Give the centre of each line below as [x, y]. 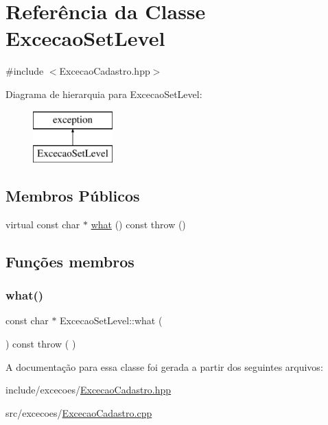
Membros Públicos [73, 196]
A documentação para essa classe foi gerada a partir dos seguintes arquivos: [164, 366]
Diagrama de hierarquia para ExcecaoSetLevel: [104, 94]
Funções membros [70, 261]
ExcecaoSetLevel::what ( [111, 320]
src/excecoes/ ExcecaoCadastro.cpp [79, 412]
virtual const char [43, 224]
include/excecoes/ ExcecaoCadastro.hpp [89, 390]
